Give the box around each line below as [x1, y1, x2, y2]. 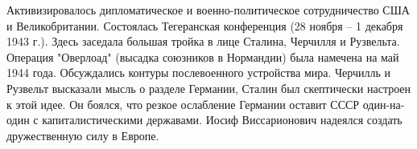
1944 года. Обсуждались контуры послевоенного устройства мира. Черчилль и [6, 64, 391, 81]
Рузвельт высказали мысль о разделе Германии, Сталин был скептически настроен [6, 79, 411, 96]
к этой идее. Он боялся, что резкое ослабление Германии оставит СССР [6, 95, 360, 112]
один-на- [362, 95, 405, 112]
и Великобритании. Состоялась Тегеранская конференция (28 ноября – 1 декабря [6, 17, 403, 34]
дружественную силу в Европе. [6, 127, 159, 143]
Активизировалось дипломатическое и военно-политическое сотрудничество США [6, 2, 410, 18]
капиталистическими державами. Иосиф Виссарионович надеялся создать [42, 111, 403, 128]
